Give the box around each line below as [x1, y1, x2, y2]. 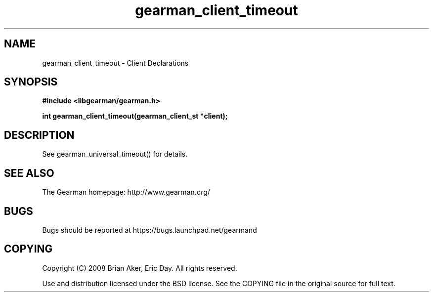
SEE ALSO [4, 167, 54, 179]
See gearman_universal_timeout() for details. [42, 150, 188, 159]
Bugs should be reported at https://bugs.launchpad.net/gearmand [42, 225, 257, 234]
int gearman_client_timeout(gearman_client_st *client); [42, 112, 228, 121]
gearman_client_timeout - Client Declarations [42, 58, 189, 67]
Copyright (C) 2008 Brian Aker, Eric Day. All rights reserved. [42, 263, 237, 272]
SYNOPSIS [4, 76, 58, 88]
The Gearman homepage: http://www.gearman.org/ [42, 188, 210, 197]
